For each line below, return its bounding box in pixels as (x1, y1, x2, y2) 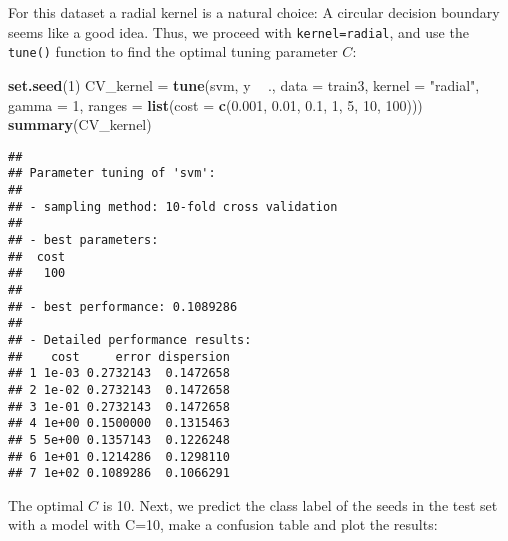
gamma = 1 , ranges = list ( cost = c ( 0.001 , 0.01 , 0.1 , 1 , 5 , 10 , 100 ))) (8, 94, 423, 115)
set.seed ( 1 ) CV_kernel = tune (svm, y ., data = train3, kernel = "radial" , (8, 74, 480, 95)
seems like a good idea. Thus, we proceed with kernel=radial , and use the (8, 21, 469, 42)
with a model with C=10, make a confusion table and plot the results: (8, 514, 438, 535)
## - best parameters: (8, 232, 159, 247)
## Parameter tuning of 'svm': (8, 166, 216, 181)
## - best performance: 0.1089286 (8, 299, 238, 314)
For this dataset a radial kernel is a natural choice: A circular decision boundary (8, 2, 500, 22)
